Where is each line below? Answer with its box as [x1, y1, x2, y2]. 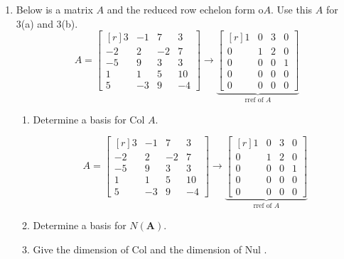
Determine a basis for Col [33, 111, 145, 126]
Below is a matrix [16, 2, 93, 16]
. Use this [270, 2, 313, 16]
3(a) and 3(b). [16, 16, 78, 31]
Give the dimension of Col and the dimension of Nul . [33, 241, 267, 256]
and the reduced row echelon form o [107, 2, 264, 16]
